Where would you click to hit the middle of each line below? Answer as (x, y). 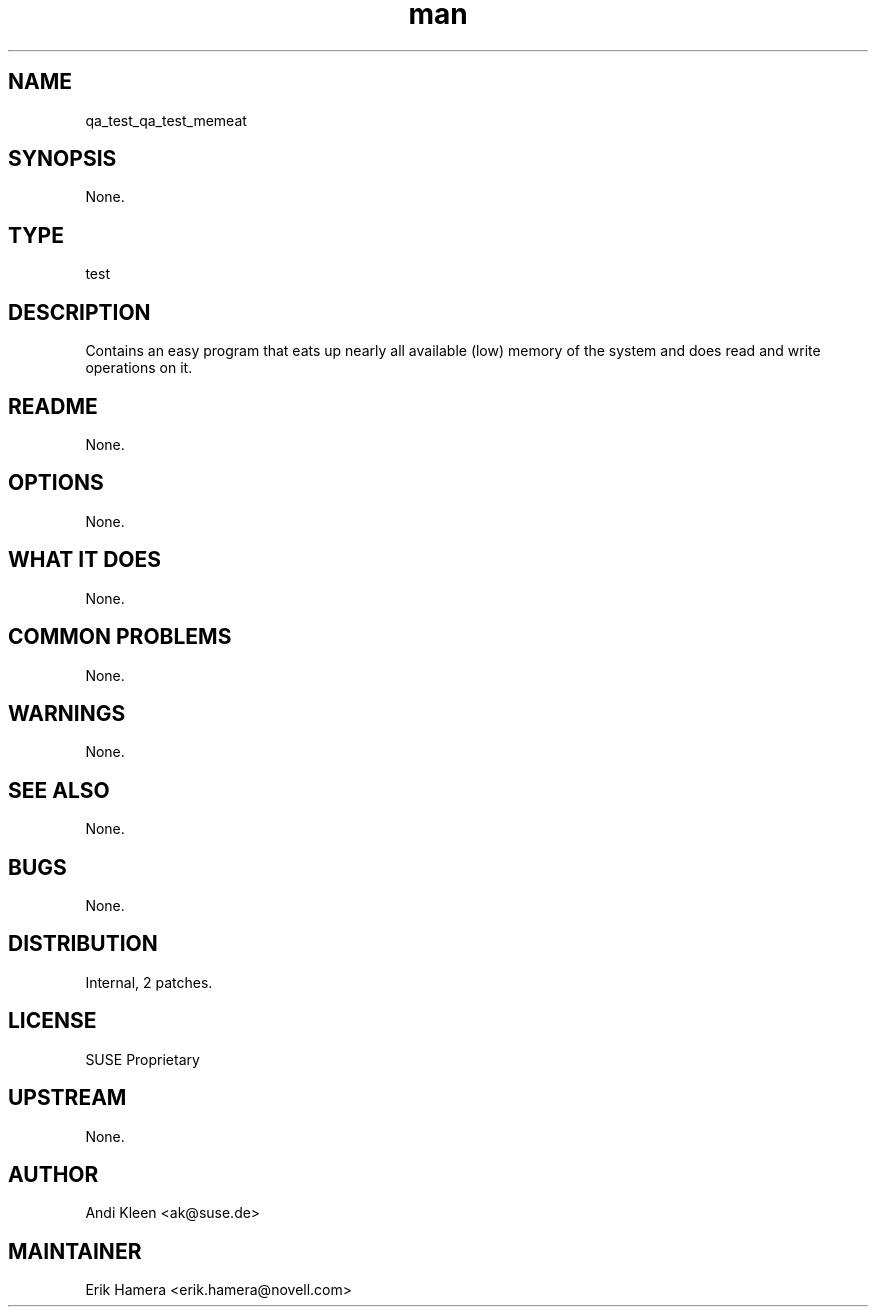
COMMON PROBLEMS (120, 637)
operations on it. (139, 368)
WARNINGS (67, 713)
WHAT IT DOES (85, 560)
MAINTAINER (75, 1251)
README (53, 406)
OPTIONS (56, 483)
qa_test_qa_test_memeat (166, 120)
